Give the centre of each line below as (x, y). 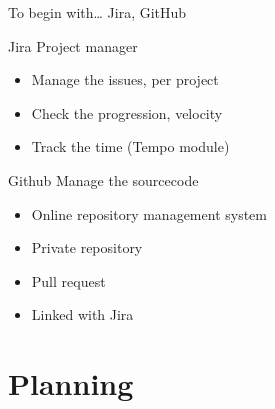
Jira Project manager (73, 45)
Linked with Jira (82, 314)
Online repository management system (149, 213)
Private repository (87, 247)
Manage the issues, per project (125, 79)
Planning (71, 383)
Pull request (68, 280)
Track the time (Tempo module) (130, 146)
